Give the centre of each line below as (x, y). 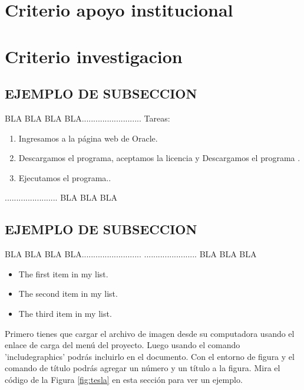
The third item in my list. (65, 313)
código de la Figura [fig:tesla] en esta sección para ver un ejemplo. (124, 379)
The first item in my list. (63, 273)
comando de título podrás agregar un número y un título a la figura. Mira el (143, 368)
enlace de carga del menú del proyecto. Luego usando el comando (123, 345)
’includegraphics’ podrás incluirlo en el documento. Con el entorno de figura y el (150, 356)
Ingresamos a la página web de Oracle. (88, 138)
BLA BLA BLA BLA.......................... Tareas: (87, 118)
